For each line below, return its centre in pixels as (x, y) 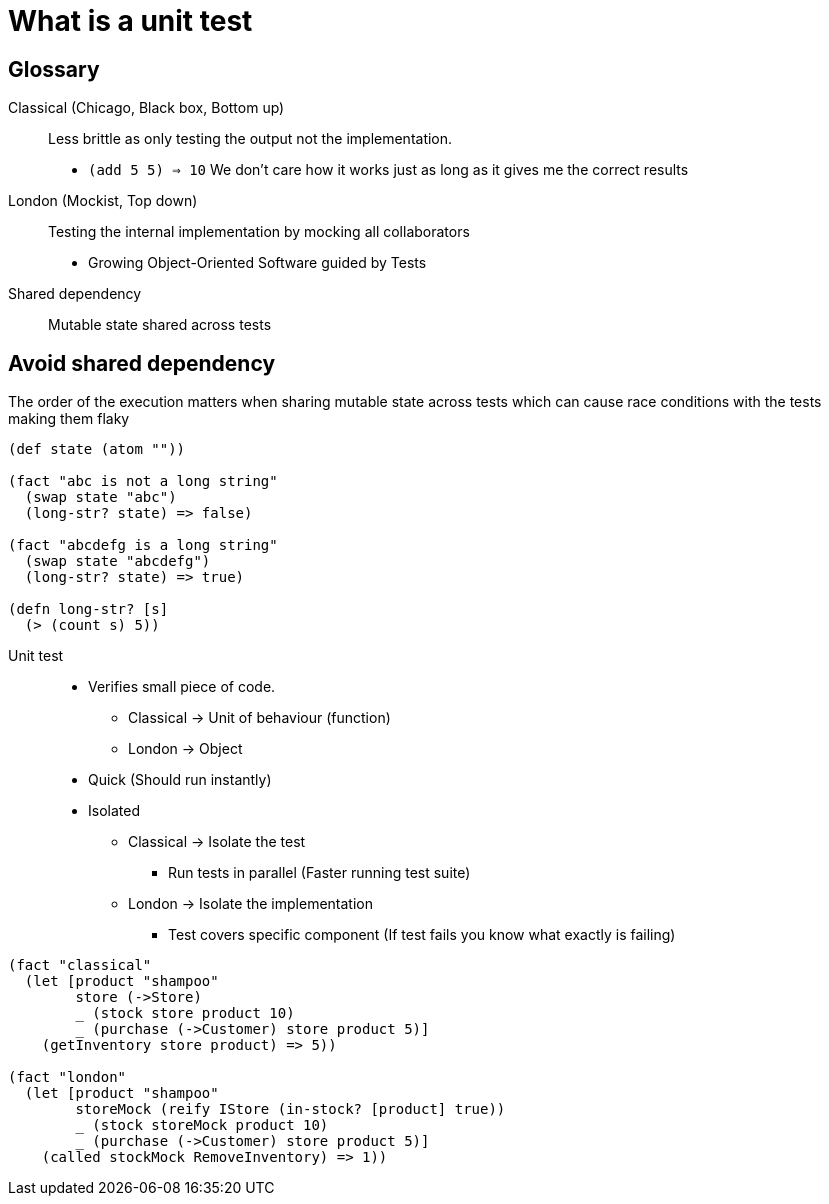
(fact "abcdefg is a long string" (143, 545)
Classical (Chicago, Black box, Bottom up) (146, 108)
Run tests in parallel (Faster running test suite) (319, 873)
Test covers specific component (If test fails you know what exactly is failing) (422, 935)
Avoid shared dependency (142, 363)
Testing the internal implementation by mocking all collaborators (259, 232)
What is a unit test (130, 21)
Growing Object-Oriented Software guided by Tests (257, 263)
